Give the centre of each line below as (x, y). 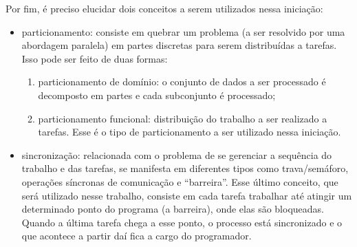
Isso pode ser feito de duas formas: (95, 58)
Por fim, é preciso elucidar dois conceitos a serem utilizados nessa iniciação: (164, 8)
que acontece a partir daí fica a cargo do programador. (137, 236)
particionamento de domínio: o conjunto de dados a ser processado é (182, 82)
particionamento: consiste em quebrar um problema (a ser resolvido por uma (183, 31)
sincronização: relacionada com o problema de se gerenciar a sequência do (177, 154)
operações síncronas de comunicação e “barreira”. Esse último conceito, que (180, 181)
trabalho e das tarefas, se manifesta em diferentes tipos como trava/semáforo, (185, 168)
